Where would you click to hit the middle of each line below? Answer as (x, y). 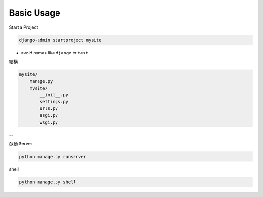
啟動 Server (21, 144)
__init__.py (54, 95)
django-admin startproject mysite (60, 40)
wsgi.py (49, 122)
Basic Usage (35, 13)
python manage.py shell (48, 182)
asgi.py (49, 115)
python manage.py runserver (53, 156)
